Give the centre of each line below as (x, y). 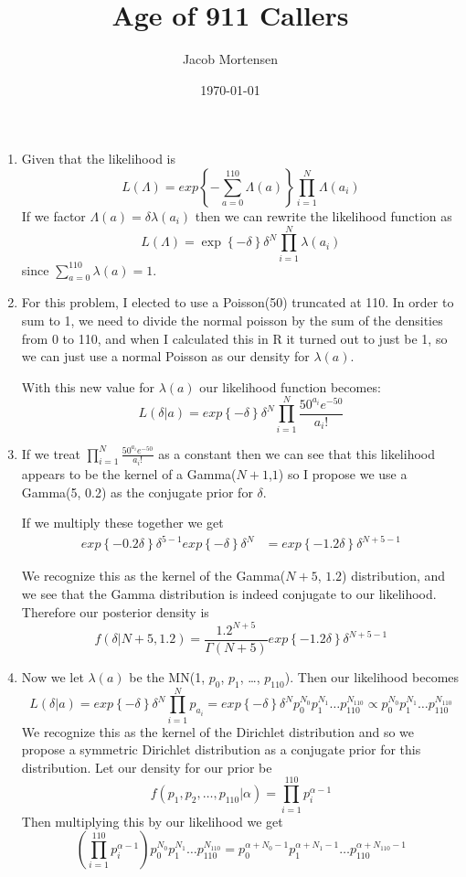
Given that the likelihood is (98, 159)
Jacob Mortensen (230, 59)
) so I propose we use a (343, 474)
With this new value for (88, 386)
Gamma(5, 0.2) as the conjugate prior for (137, 492)
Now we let (53, 676)
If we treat (51, 453)
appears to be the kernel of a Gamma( (129, 474)
